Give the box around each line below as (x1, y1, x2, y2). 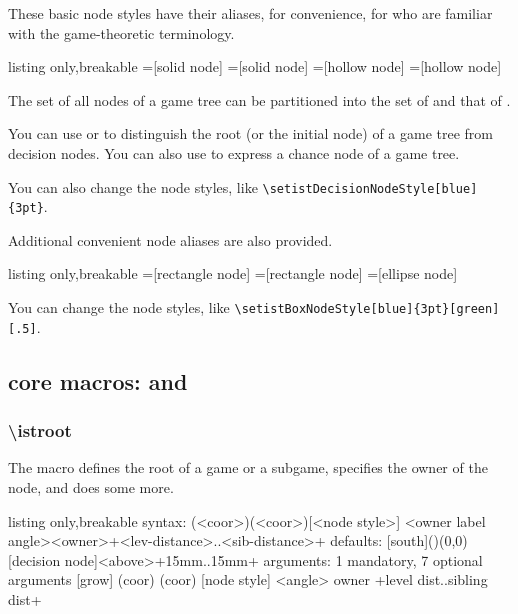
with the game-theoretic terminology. (8, 22, 235, 43)
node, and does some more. (8, 476, 174, 497)
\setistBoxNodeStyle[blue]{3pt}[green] (234, 302, 500, 317)
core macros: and (8, 365, 188, 396)
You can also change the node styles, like (8, 176, 258, 197)
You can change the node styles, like (8, 297, 230, 318)
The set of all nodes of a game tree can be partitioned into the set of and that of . (8, 89, 511, 110)
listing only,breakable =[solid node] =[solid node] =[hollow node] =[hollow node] (8, 56, 502, 77)
